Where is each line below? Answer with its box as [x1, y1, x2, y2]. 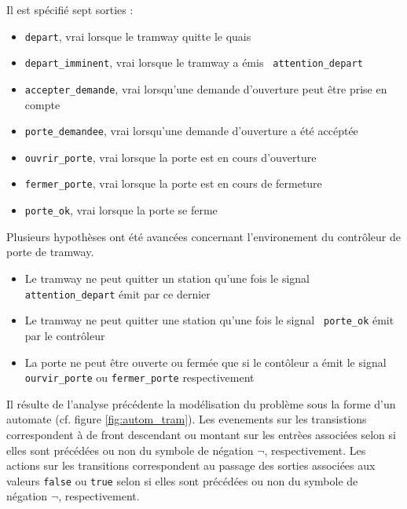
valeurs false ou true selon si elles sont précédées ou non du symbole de [6, 472, 358, 489]
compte [24, 96, 60, 112]
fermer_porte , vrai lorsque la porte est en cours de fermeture [24, 175, 322, 192]
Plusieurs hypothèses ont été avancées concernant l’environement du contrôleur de [6, 228, 401, 244]
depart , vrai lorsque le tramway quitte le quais [24, 27, 251, 44]
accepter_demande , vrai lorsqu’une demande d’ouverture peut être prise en [24, 80, 387, 97]
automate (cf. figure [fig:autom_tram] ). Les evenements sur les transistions [6, 411, 367, 427]
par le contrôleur [24, 327, 105, 343]
